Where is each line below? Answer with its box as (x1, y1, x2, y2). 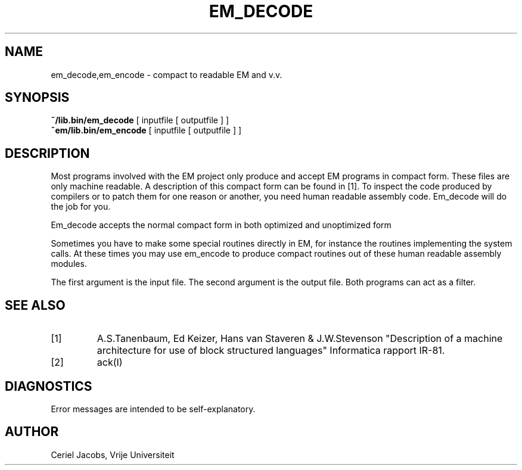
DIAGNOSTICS (5, 378, 92, 394)
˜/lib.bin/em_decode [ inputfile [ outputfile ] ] (51, 115, 229, 126)
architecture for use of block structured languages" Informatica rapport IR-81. (97, 344, 445, 357)
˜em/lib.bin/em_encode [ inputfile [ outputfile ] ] (51, 125, 242, 136)
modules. (51, 259, 87, 269)
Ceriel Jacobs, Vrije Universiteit (51, 449, 175, 460)
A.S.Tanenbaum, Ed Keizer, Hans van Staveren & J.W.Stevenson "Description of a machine (97, 332, 503, 345)
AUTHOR (5, 424, 59, 440)
